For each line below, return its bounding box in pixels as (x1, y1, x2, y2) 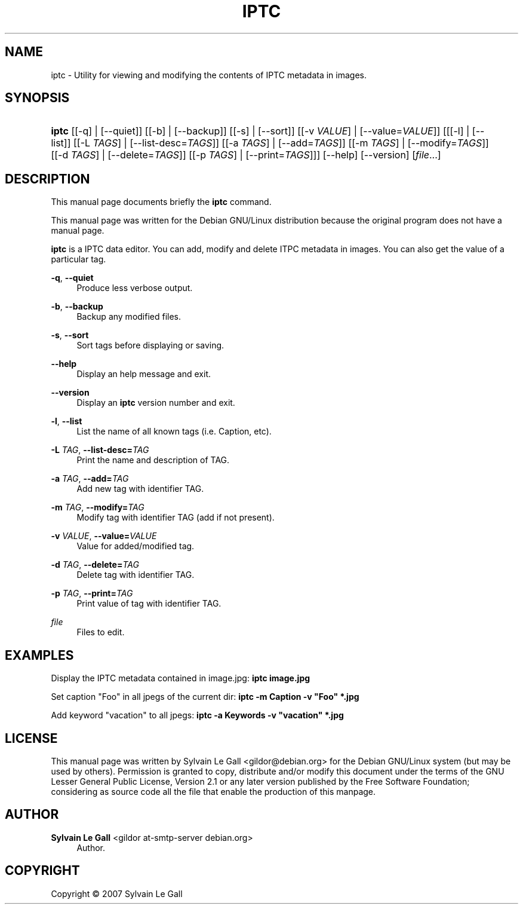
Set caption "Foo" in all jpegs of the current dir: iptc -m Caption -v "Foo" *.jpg (51, 691, 359, 702)
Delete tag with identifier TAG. (76, 570, 195, 580)
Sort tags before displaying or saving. (76, 340, 224, 351)
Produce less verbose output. (76, 283, 193, 293)
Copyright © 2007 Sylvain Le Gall (51, 888, 183, 899)
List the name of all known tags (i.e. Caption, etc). (76, 426, 272, 437)
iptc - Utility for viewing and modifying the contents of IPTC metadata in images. (51, 69, 367, 80)
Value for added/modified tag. (76, 541, 195, 552)
